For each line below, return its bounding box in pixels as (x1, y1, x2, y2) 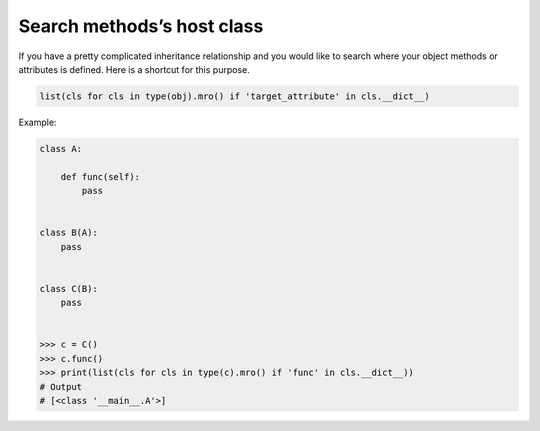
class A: (39, 143, 83, 154)
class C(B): (39, 283, 99, 294)
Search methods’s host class (18, 15, 264, 37)
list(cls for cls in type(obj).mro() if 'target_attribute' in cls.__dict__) (39, 90, 430, 102)
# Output (39, 381, 83, 392)
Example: (18, 116, 57, 128)
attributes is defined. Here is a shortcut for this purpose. (18, 63, 250, 75)
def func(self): (60, 171, 140, 182)
